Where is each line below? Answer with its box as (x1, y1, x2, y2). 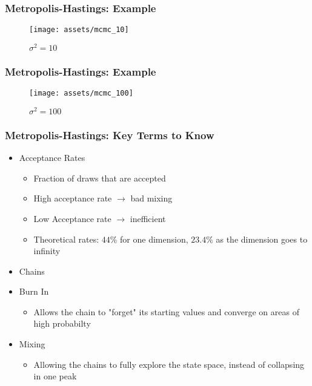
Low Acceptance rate (33, 212, 111, 224)
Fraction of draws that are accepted (33, 171, 166, 184)
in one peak (33, 370, 77, 382)
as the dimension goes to (216, 232, 308, 245)
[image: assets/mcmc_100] (29, 89, 133, 98)
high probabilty (33, 317, 91, 330)
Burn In (19, 285, 49, 298)
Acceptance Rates (19, 151, 85, 164)
